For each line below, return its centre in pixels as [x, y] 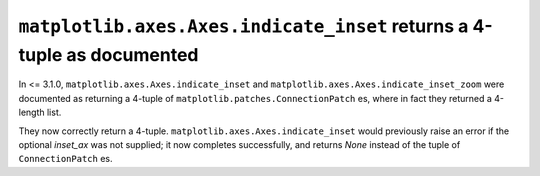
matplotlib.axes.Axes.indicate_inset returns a [243, 26]
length [31, 112]
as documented [132, 54]
